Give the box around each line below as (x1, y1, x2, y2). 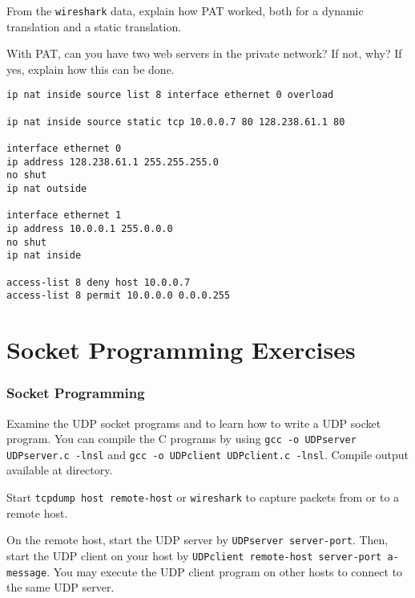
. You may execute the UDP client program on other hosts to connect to (46, 563, 403, 580)
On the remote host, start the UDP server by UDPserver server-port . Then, (6, 531, 389, 548)
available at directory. (6, 462, 113, 478)
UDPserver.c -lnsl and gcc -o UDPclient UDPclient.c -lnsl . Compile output (6, 445, 409, 462)
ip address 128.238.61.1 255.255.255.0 (6, 156, 219, 168)
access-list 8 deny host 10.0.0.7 (6, 276, 191, 288)
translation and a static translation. (6, 18, 182, 35)
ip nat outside (6, 183, 87, 195)
